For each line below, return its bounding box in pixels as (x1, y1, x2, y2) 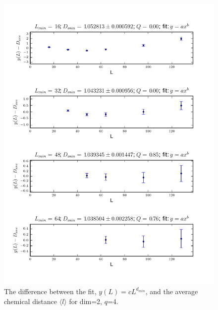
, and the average (145, 286, 198, 296)
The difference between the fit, (4, 286, 97, 296)
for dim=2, (69, 296, 102, 306)
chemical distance (4, 296, 57, 306)
